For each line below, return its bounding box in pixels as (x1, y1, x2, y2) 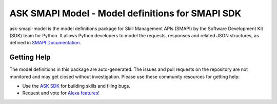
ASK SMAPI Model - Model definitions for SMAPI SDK (9, 8, 242, 19)
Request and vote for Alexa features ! (22, 90, 100, 96)
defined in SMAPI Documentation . (9, 40, 82, 46)
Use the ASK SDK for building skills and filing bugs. (22, 83, 131, 89)
